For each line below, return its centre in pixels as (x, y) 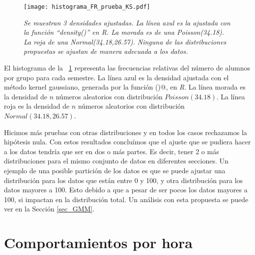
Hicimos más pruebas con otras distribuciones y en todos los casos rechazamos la (126, 132)
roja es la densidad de (37, 106)
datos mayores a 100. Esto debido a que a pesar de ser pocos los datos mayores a (126, 190)
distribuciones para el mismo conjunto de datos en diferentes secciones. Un (116, 161)
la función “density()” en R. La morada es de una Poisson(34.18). (124, 32)
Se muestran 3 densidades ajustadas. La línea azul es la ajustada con (127, 22)
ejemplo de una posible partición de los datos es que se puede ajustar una (115, 170)
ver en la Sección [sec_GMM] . (49, 209)
